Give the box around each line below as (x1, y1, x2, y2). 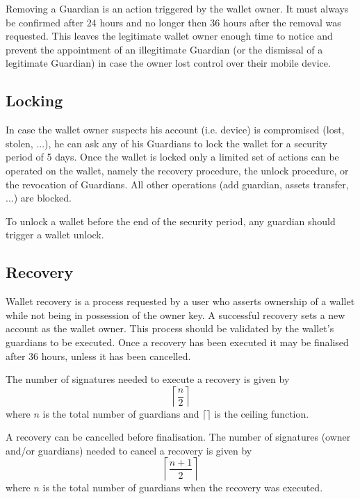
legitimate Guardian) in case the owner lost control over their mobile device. (6, 56, 331, 70)
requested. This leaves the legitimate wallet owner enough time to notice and (6, 28, 333, 43)
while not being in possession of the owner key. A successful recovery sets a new (6, 307, 345, 322)
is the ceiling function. (214, 406, 309, 420)
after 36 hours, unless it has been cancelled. (6, 348, 191, 363)
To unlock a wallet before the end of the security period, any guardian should (6, 213, 336, 228)
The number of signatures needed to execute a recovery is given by (6, 372, 290, 386)
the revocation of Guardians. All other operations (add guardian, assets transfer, (6, 177, 349, 191)
